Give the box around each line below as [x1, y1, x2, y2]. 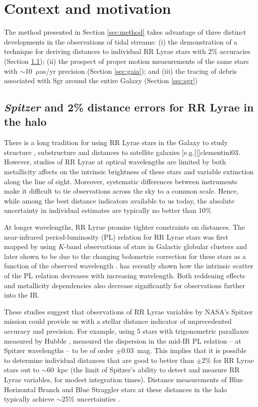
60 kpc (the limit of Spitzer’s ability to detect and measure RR [47, 364, 240, 375]
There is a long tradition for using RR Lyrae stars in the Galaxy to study [4, 137, 228, 148]
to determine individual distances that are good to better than [4, 355, 194, 365]
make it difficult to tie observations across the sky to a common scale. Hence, [4, 186, 239, 196]
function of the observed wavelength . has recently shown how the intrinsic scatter [4, 260, 254, 271]
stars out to [4, 364, 39, 375]
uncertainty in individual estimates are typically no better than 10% [4, 205, 211, 215]
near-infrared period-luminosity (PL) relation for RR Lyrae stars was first [4, 231, 229, 242]
